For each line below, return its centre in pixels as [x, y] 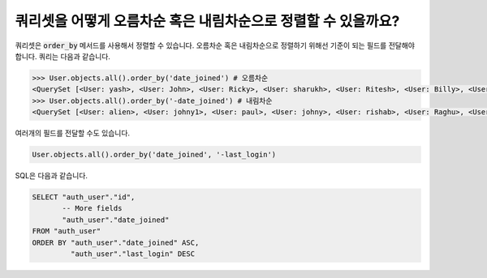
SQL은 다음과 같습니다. [52, 176]
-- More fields [92, 208]
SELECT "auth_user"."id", [84, 197]
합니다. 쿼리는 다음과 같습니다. [63, 56]
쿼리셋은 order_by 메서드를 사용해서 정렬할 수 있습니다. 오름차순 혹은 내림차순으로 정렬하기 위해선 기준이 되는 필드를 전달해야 [215, 45]
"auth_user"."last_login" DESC [132, 254]
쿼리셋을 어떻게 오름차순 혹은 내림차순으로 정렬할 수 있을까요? [207, 21]
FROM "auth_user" [67, 231]
